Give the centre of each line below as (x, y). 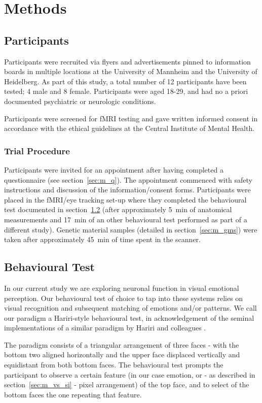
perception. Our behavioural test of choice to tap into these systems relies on (124, 298)
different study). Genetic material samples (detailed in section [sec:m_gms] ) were (131, 229)
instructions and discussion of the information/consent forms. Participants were (127, 190)
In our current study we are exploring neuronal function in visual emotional (122, 288)
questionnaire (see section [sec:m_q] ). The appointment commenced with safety (128, 179)
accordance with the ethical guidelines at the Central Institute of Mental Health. (129, 128)
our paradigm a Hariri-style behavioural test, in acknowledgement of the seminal (129, 317)
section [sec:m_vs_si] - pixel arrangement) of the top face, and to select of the (127, 384)
